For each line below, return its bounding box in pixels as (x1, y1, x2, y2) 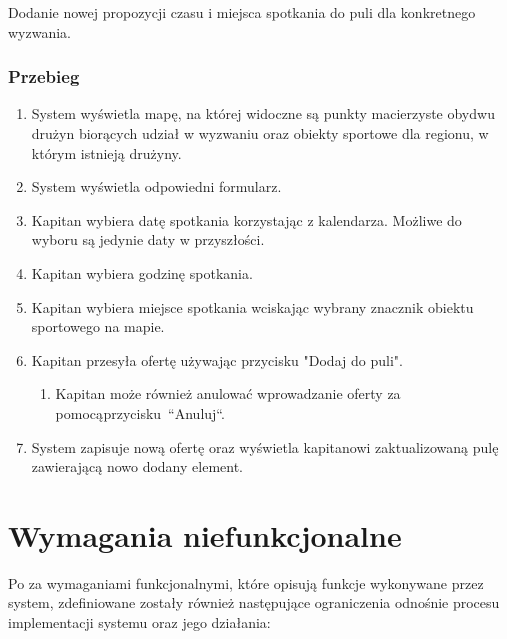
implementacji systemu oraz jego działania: (8, 612, 271, 633)
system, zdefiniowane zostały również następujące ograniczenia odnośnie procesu (8, 592, 500, 613)
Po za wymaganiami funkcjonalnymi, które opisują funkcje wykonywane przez (8, 572, 484, 593)
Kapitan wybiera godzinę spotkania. (31, 262, 253, 283)
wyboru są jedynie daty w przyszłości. (31, 229, 265, 250)
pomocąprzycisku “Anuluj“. (55, 402, 225, 423)
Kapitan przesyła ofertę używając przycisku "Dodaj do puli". (31, 349, 403, 370)
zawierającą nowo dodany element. (31, 456, 243, 477)
